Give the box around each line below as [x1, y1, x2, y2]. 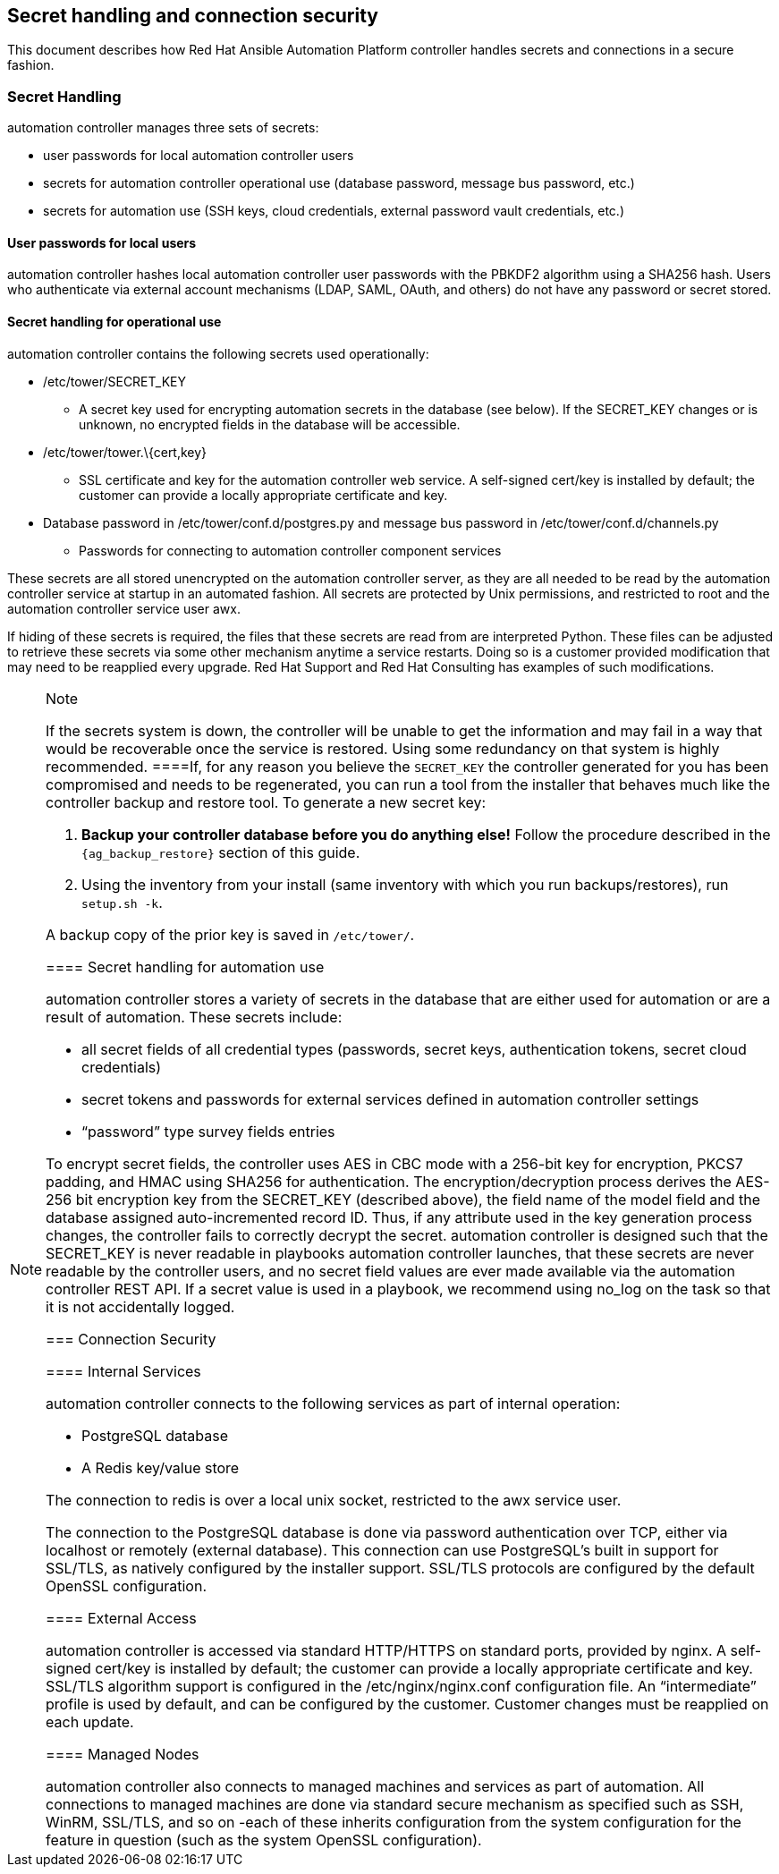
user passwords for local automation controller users [43, 148, 354, 164]
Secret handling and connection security [7, 4, 378, 27]
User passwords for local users [7, 234, 197, 250]
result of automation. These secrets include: [46, 1007, 343, 1026]
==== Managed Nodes [46, 1744, 199, 1763]
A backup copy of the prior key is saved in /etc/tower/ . [46, 925, 415, 944]
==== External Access [46, 1608, 197, 1627]
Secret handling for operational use [7, 314, 222, 329]
